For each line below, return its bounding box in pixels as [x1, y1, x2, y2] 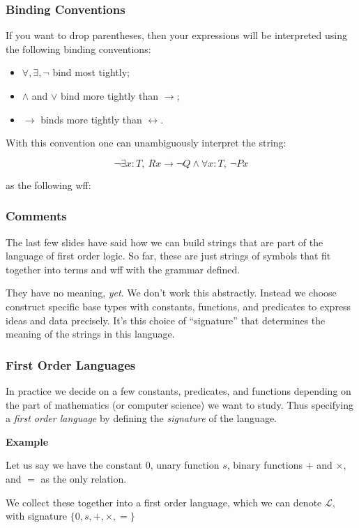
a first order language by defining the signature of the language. [6, 411, 277, 425]
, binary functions [227, 458, 303, 472]
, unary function [150, 458, 220, 472]
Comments [6, 207, 67, 225]
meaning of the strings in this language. [6, 326, 175, 341]
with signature [6, 508, 68, 523]
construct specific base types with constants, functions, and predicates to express [6, 299, 351, 313]
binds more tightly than [40, 112, 142, 126]
